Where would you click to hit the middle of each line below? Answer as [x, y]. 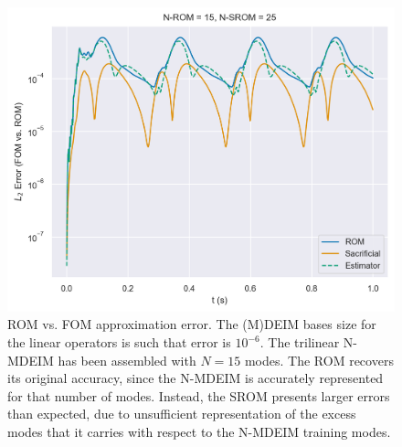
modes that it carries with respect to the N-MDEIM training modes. [199, 431]
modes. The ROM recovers [319, 360]
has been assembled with [127, 360]
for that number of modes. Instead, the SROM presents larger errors [199, 395]
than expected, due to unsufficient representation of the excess [182, 414]
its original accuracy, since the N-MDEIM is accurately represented [196, 378]
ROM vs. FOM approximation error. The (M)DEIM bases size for [192, 324]
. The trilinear [300, 342]
